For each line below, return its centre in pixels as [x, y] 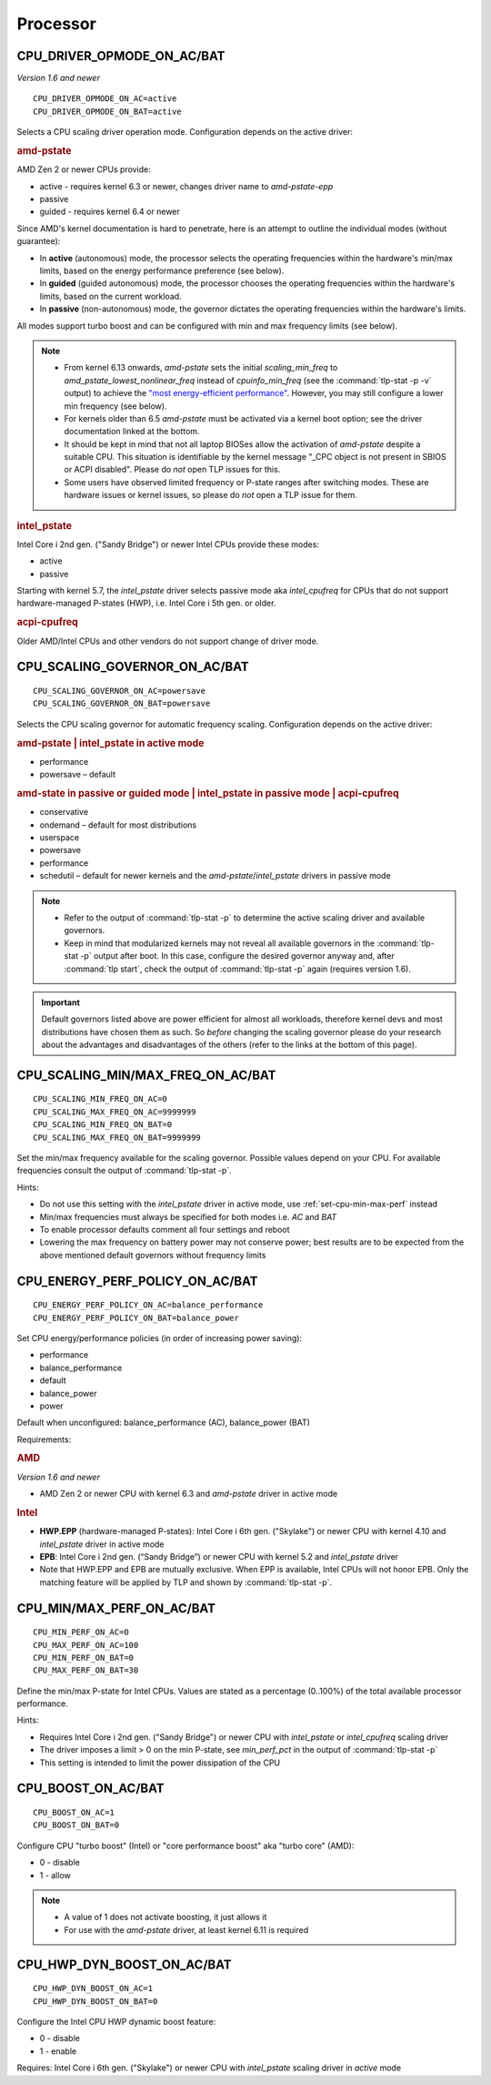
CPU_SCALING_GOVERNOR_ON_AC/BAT [133, 667]
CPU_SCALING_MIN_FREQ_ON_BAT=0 [103, 1125]
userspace [60, 837]
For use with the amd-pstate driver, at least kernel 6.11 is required [186, 1929]
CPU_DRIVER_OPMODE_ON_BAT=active [107, 111]
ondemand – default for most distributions [118, 825]
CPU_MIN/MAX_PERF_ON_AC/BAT [116, 1608]
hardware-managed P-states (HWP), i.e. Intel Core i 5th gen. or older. [146, 603]
